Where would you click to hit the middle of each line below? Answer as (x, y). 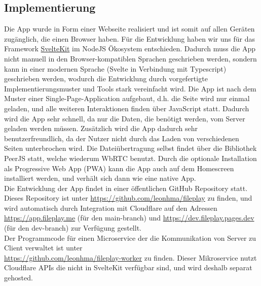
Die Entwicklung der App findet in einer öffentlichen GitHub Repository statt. (126, 188)
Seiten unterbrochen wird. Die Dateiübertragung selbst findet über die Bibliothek (130, 148)
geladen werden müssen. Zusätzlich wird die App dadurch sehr (101, 128)
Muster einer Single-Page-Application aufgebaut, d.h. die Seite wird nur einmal (127, 98)
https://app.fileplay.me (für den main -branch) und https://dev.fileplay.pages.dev (129, 218)
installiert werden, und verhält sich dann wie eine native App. (100, 178)
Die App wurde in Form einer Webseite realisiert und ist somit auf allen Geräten (129, 29)
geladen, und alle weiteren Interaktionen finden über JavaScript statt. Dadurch (127, 108)
